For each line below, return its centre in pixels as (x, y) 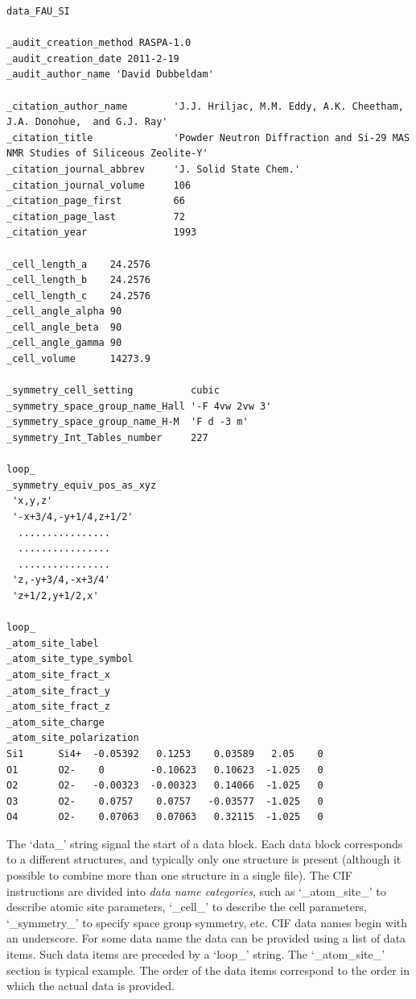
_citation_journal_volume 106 (99, 185)
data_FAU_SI (38, 11)
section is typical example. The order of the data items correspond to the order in (208, 970)
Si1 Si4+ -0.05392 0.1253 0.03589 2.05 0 (165, 753)
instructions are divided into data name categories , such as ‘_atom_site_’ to (196, 891)
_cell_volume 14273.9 (78, 359)
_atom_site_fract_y (58, 691)
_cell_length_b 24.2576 (78, 280)
